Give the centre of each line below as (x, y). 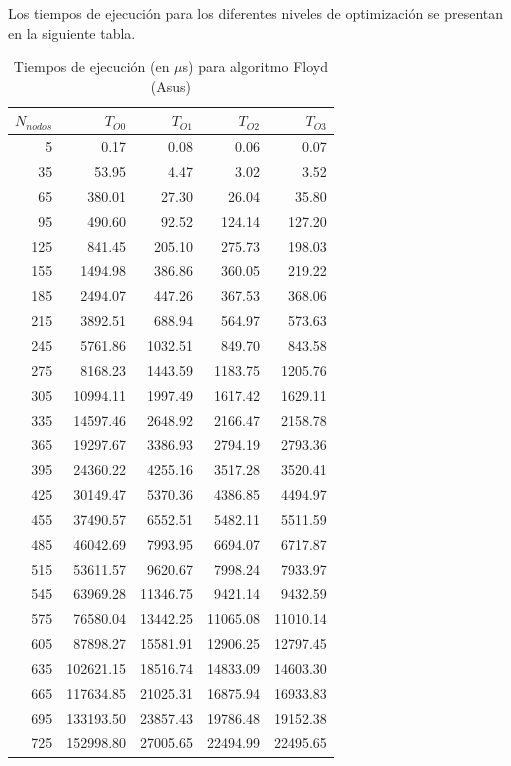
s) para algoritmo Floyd (255, 66)
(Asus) (170, 85)
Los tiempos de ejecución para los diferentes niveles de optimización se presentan (256, 13)
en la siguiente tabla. (72, 32)
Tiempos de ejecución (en (91, 66)
